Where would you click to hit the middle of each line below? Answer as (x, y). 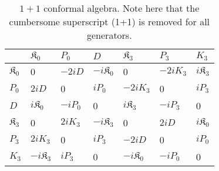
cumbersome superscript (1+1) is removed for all (109, 21)
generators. (109, 35)
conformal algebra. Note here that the (122, 8)
